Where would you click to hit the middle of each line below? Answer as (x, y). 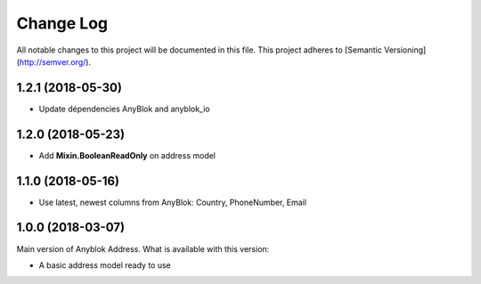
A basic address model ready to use (105, 265)
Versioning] (405, 50)
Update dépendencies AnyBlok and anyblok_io (125, 109)
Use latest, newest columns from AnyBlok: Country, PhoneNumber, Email (173, 202)
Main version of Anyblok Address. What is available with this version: (143, 248)
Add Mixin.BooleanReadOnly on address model (127, 155)
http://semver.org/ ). (55, 61)
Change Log (62, 23)
